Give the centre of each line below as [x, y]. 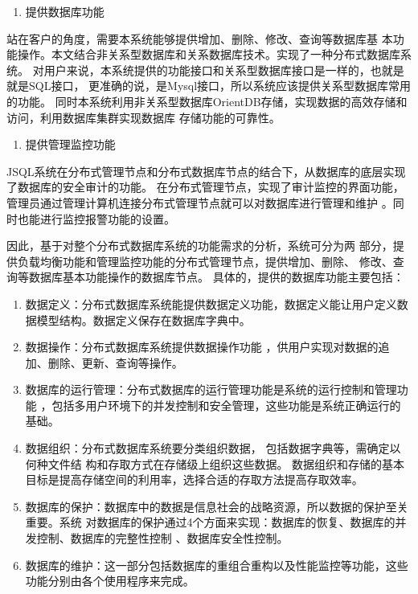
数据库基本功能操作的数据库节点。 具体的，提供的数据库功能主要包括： [216, 277]
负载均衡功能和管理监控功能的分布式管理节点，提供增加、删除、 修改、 [205, 261]
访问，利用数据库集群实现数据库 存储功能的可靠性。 [143, 117]
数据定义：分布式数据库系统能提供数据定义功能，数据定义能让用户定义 [211, 303]
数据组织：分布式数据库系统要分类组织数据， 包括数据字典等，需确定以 [213, 448]
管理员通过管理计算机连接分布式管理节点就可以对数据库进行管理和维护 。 [200, 202]
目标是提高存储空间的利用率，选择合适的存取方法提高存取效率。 [194, 479]
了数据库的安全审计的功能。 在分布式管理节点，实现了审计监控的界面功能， [205, 187]
